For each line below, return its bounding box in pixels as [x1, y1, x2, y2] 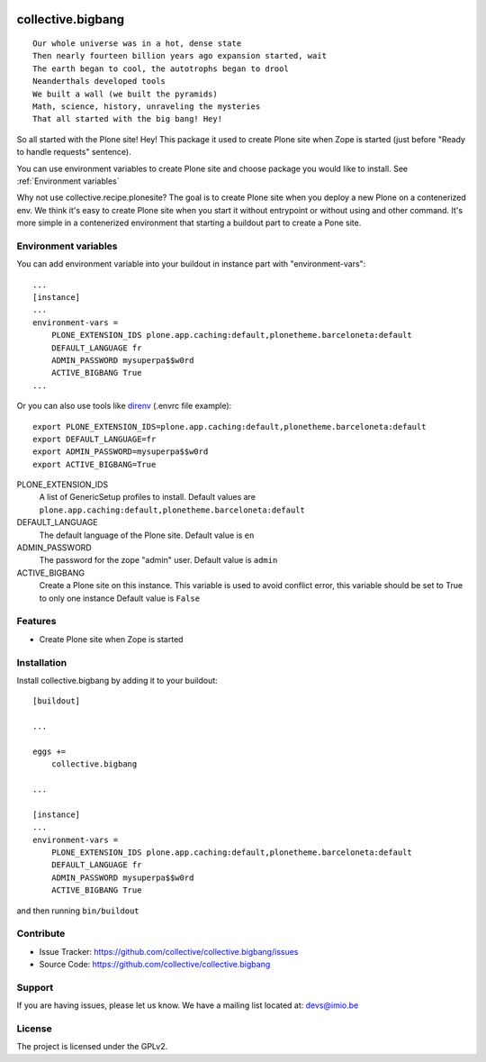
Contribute [16, 928, 66, 940]
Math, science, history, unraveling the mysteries [32, 101, 261, 112]
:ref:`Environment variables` [16, 176, 120, 186]
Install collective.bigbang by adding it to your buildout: [16, 675, 218, 685]
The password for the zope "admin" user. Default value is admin [39, 555, 278, 566]
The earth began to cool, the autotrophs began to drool [32, 63, 290, 74]
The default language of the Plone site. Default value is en [39, 530, 255, 540]
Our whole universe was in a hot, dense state [32, 39, 242, 49]
